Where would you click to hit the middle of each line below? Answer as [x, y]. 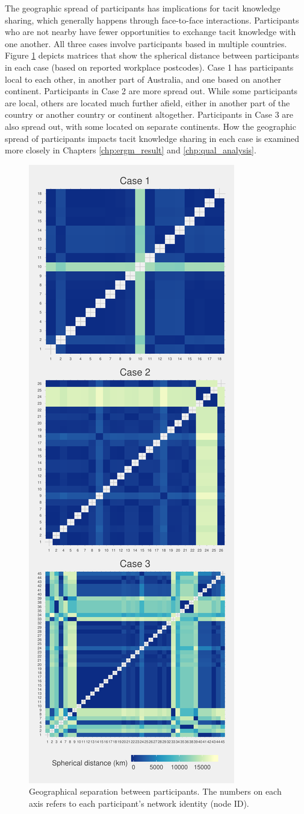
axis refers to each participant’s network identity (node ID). [139, 803]
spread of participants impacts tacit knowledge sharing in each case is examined [152, 138]
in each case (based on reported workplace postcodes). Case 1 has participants [149, 67]
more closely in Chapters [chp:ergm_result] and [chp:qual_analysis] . [131, 150]
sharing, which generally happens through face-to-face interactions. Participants [152, 20]
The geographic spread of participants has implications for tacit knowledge [143, 8]
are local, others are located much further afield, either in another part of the [147, 102]
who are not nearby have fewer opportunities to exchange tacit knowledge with [150, 32]
